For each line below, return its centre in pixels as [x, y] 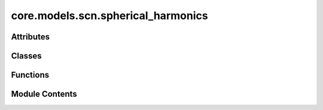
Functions [30, 75]
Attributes [31, 37]
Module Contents [44, 94]
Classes [26, 56]
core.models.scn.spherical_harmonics [110, 16]
